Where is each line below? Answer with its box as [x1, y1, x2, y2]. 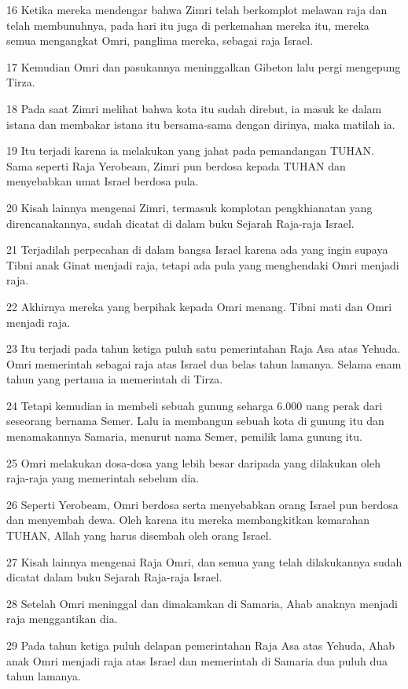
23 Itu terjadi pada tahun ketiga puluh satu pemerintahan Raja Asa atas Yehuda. [6, 340, 401, 357]
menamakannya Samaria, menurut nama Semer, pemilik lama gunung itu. [6, 428, 362, 445]
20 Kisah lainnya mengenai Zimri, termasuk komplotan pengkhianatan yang [6, 199, 373, 215]
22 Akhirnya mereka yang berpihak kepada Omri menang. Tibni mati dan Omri [6, 298, 392, 314]
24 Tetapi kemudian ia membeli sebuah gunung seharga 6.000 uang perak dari [6, 397, 383, 413]
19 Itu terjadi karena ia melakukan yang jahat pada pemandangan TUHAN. [6, 142, 374, 159]
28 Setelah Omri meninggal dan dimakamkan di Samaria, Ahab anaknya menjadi [6, 595, 398, 611]
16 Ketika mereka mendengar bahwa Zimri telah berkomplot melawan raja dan [6, 2, 388, 17]
